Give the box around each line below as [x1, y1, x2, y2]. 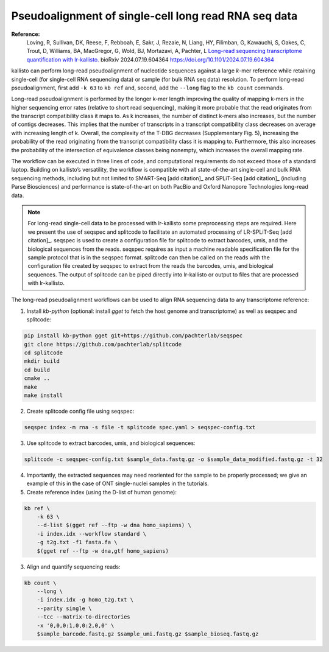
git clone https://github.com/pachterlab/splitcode [24, 341, 182, 348]
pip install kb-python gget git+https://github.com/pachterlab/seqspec [24, 332, 243, 339]
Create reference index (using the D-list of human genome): [26, 488, 177, 496]
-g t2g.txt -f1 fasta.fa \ [37, 539, 118, 546]
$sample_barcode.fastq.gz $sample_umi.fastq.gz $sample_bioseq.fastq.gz [37, 630, 259, 637]
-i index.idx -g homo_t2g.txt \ [37, 597, 134, 603]
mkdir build [24, 358, 60, 365]
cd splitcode [24, 349, 63, 356]
